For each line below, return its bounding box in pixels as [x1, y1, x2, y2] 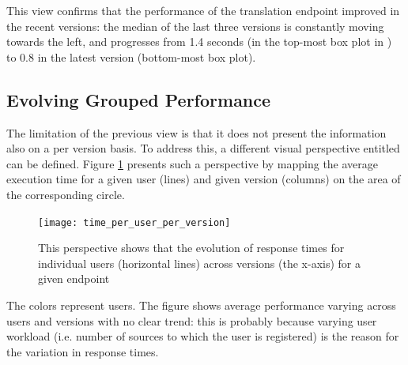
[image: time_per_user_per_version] [38, 216, 231, 228]
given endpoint [38, 270, 110, 287]
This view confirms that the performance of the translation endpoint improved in [6, 2, 400, 18]
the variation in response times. [6, 343, 159, 359]
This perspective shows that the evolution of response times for [38, 239, 345, 256]
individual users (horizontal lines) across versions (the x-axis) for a [38, 254, 361, 271]
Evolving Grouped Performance [6, 87, 271, 111]
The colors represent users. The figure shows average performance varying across [6, 296, 396, 313]
